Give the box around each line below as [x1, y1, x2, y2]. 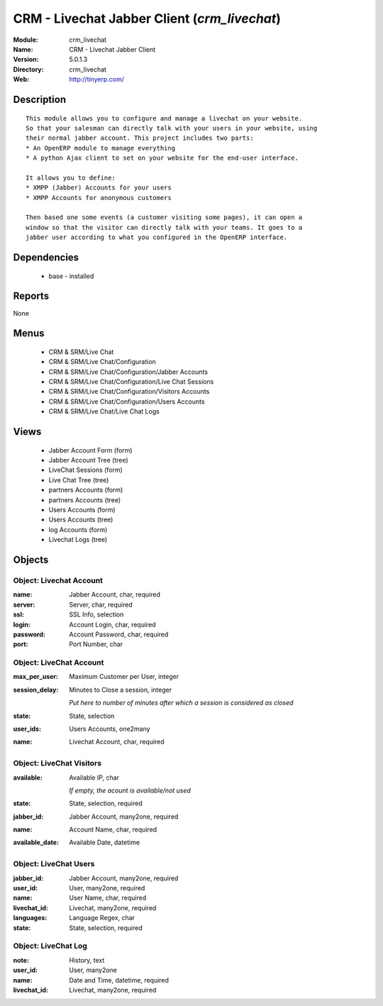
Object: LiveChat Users [13, 859, 95, 869]
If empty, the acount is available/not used [69, 786, 191, 795]
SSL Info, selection [69, 610, 124, 619]
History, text [69, 956, 105, 964]
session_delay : [13, 685, 59, 694]
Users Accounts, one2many [69, 724, 150, 733]
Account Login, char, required [69, 620, 156, 629]
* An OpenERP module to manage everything [26, 144, 176, 152]
